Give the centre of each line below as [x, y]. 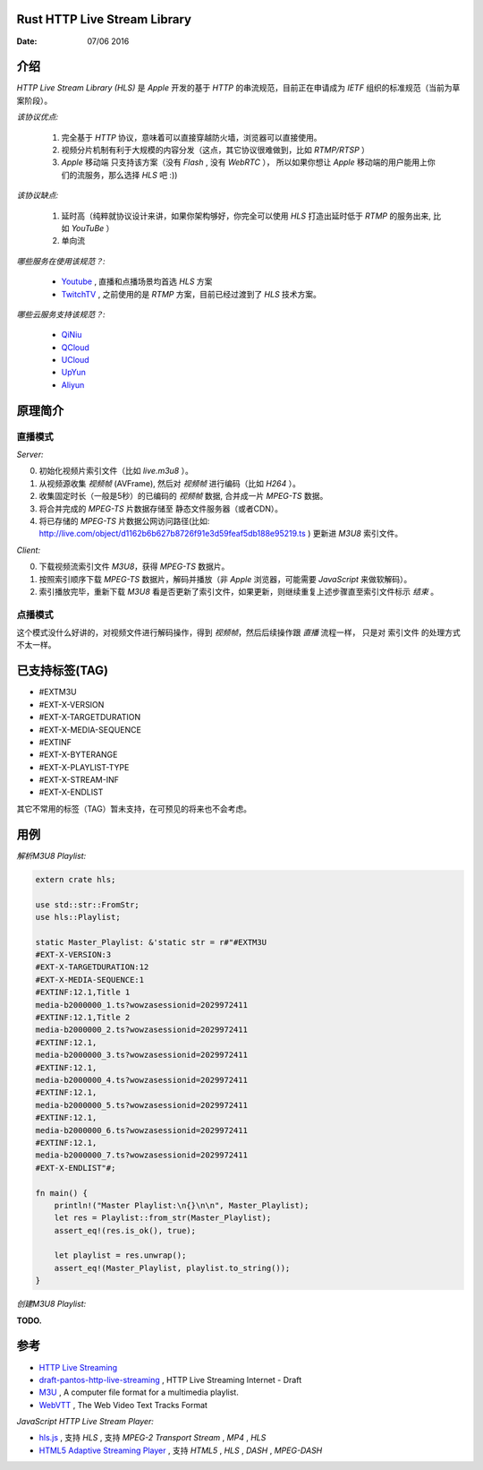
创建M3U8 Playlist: [51, 1304]
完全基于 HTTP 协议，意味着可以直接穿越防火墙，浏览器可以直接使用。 [191, 137]
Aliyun [73, 384]
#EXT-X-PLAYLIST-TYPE [84, 767]
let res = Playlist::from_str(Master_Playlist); [163, 1218]
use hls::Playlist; [78, 917]
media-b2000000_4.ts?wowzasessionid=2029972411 [141, 1080]
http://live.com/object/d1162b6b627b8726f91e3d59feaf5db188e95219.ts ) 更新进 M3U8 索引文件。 [220, 534]
